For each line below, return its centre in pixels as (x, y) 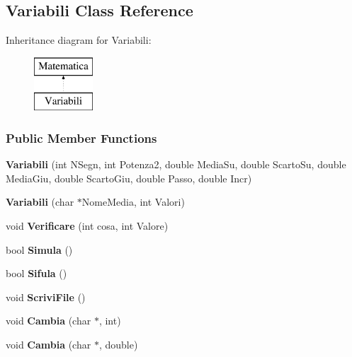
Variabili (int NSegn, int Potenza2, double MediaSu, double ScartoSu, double (176, 164)
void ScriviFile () (46, 297)
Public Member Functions (81, 137)
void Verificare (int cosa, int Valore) (87, 225)
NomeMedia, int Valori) (133, 202)
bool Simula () (39, 249)
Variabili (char (40, 202)
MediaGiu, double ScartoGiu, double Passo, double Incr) (129, 178)
